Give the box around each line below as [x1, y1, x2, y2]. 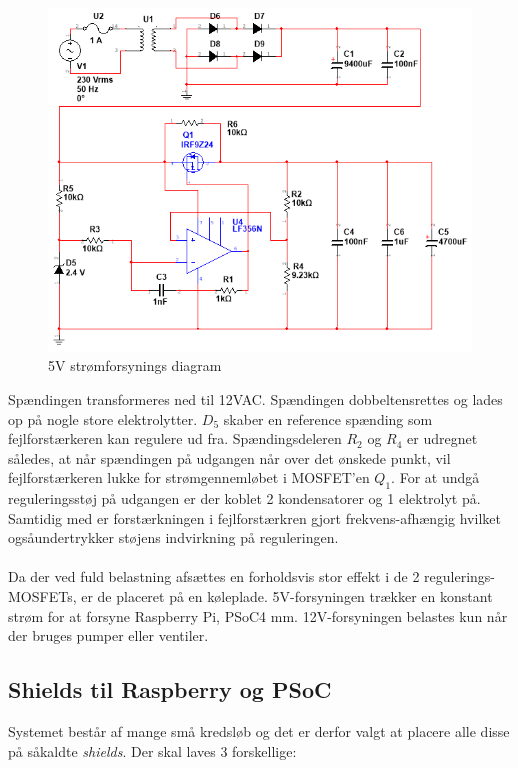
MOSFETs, [8, 586, 77, 607]
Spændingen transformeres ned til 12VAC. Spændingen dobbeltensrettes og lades [8, 388, 503, 409]
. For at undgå [391, 467, 480, 488]
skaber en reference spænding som [223, 408, 433, 429]
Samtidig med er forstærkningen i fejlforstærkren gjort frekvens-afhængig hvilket [8, 507, 501, 528]
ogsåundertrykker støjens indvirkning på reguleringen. [8, 527, 339, 548]
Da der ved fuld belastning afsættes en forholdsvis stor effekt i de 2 [8, 566, 420, 587]
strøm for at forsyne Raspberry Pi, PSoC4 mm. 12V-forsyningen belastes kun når [8, 605, 508, 626]
